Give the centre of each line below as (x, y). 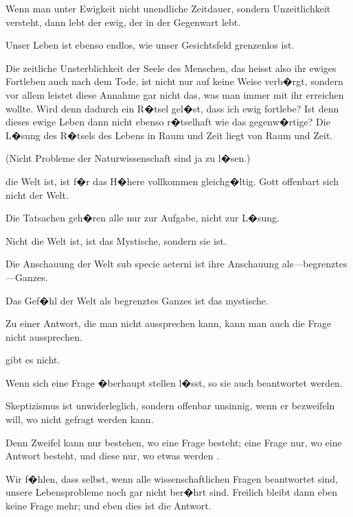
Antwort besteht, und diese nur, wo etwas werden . (113, 456)
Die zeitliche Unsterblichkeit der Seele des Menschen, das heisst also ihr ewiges (171, 68)
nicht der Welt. (37, 194)
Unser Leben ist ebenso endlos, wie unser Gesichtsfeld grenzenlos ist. (150, 45)
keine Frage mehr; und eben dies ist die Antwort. (109, 506)
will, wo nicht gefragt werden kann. (80, 419)
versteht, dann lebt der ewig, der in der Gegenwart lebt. (123, 22)
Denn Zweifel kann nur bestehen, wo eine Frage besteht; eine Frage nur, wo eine (174, 442)
